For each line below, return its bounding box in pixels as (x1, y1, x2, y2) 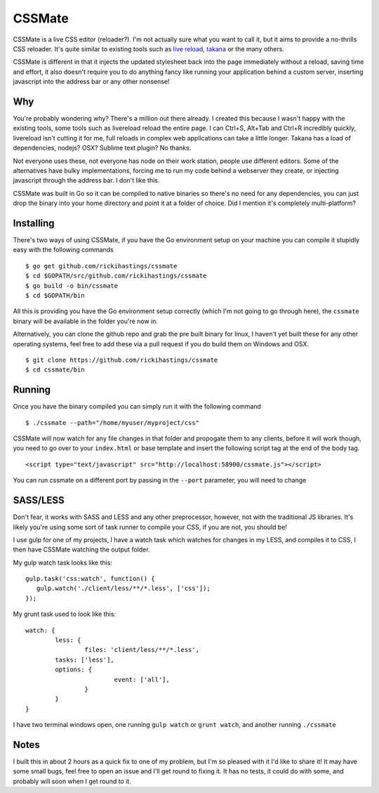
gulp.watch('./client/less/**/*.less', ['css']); (36, 584, 211, 593)
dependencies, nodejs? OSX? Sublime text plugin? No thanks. (13, 144, 192, 152)
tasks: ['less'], (55, 655, 115, 664)
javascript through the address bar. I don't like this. (13, 176, 160, 185)
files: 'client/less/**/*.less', (84, 646, 200, 654)
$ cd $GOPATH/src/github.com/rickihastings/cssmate (25, 272, 207, 280)
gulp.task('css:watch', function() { (25, 575, 156, 583)
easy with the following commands (13, 246, 114, 254)
